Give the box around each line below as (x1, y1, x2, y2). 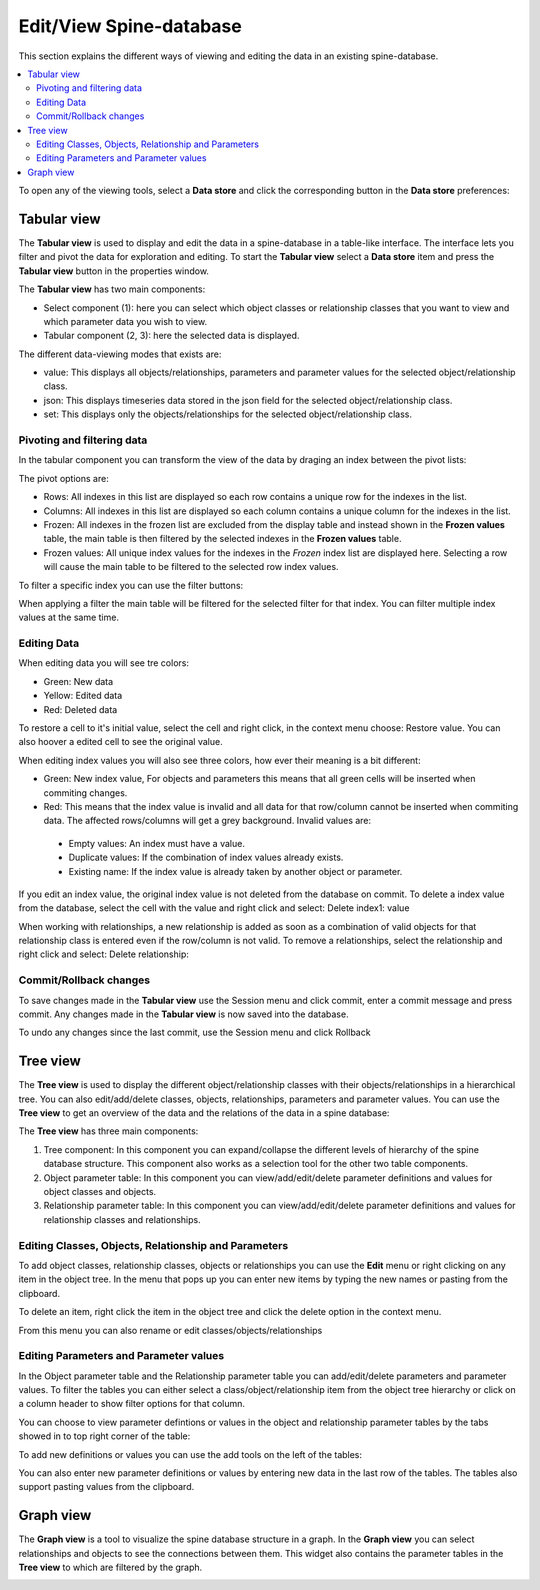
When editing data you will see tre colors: (18, 657, 190, 669)
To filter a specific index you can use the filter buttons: (18, 579, 244, 591)
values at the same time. (18, 611, 120, 624)
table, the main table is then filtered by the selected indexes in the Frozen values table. (43, 533, 402, 545)
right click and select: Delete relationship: (18, 948, 189, 960)
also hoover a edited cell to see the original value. (18, 736, 224, 748)
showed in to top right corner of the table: (18, 1430, 191, 1442)
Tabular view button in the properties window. (18, 265, 210, 277)
